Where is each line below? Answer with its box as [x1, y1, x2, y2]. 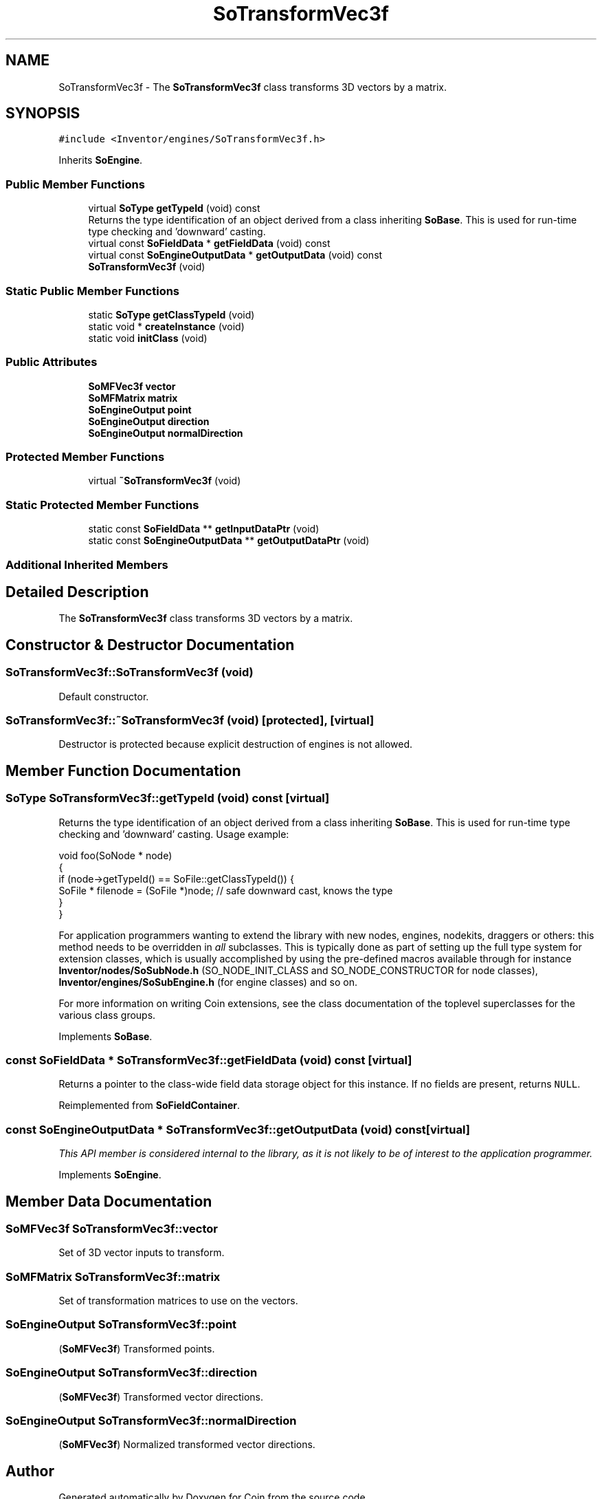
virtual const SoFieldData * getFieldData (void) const [88, 237, 331, 250]
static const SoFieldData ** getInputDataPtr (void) [88, 523, 320, 535]
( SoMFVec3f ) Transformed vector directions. [58, 1390, 263, 1403]
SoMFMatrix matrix [88, 391, 178, 404]
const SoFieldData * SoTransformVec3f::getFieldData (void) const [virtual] [5, 1053, 412, 1067]
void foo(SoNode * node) [58, 849, 172, 861]
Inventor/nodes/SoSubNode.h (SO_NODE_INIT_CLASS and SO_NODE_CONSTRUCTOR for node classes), [58, 964, 538, 976]
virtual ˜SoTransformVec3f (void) [88, 475, 241, 487]
